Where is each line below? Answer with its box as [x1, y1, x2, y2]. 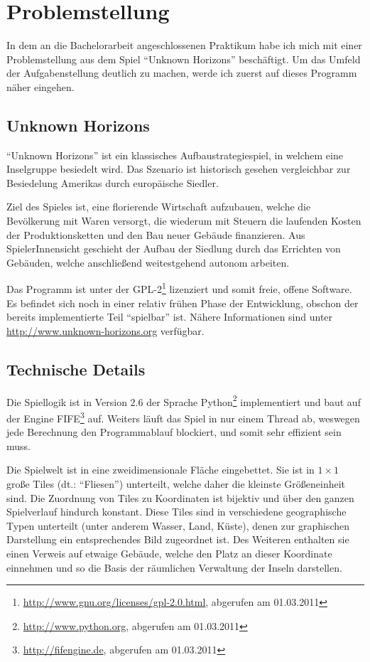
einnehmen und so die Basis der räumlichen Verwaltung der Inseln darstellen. [6, 560, 342, 575]
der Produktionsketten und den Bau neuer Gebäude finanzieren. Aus [6, 227, 305, 242]
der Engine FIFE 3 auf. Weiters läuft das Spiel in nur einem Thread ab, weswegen [6, 408, 360, 425]
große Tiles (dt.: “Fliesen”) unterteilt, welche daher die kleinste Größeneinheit [6, 476, 346, 491]
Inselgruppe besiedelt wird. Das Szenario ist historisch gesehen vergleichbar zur [6, 161, 351, 176]
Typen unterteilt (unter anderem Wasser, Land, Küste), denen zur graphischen [6, 518, 349, 533]
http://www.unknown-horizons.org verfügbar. [6, 323, 205, 338]
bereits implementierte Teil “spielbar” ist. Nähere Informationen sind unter [6, 309, 333, 324]
